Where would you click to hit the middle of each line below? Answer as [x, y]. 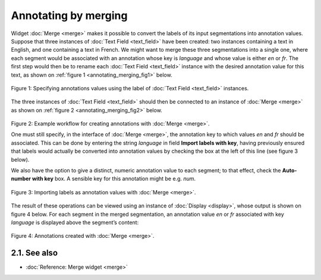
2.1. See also [34, 253]
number [21, 179]
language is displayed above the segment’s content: [75, 222]
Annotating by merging [69, 15]
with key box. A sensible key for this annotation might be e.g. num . [114, 179]
